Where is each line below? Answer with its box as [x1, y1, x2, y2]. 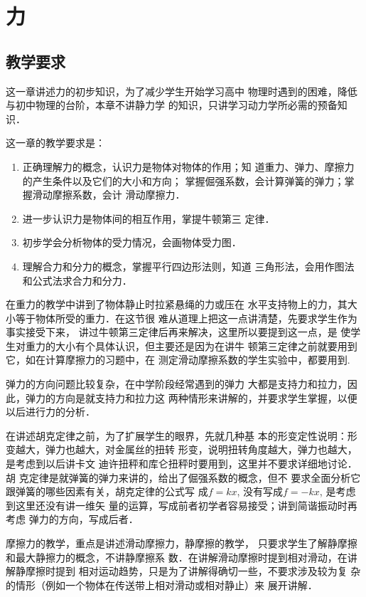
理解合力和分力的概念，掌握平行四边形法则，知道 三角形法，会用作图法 [22, 258, 355, 273]
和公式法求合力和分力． [22, 273, 132, 287]
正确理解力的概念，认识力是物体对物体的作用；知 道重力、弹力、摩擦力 [22, 159, 355, 174]
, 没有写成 [237, 484, 284, 499]
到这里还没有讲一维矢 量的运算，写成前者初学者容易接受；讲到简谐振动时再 [6, 497, 357, 512]
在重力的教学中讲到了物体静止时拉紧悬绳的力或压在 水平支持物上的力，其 [6, 297, 348, 312]
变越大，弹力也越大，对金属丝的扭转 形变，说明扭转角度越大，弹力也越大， [6, 442, 357, 457]
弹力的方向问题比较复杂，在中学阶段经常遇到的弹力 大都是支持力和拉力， [6, 376, 348, 391]
